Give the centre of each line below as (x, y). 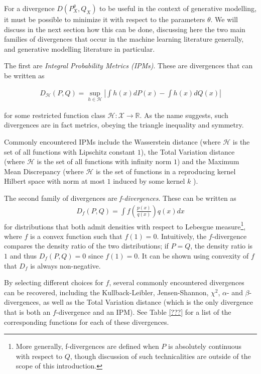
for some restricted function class (55, 115)
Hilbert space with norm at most (54, 181)
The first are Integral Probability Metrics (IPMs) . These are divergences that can (128, 66)
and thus (23, 256)
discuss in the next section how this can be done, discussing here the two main (125, 29)
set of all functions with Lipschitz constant (70, 151)
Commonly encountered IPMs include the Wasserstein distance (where (112, 142)
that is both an (27, 312)
